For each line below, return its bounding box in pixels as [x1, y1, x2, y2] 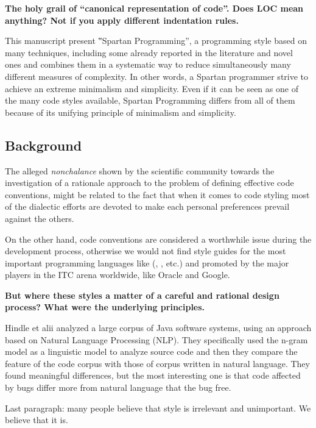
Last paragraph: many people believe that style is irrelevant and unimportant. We [5, 401, 311, 414]
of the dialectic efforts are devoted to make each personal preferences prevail [5, 200, 290, 213]
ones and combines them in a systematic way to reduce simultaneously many [5, 58, 291, 71]
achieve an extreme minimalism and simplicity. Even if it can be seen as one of [5, 82, 298, 95]
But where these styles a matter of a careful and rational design [5, 288, 279, 301]
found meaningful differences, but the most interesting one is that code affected [5, 369, 301, 382]
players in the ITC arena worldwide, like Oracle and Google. [5, 268, 230, 281]
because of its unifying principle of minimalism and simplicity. [5, 105, 236, 118]
